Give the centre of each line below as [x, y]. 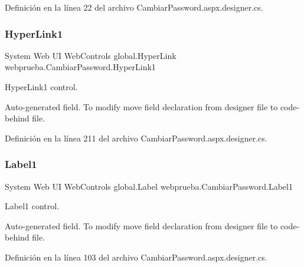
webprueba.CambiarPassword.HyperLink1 [80, 67]
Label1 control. [32, 206]
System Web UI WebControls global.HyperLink [91, 55]
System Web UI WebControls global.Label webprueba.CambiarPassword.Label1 [149, 186]
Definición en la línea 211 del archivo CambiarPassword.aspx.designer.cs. [136, 138]
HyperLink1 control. [41, 87]
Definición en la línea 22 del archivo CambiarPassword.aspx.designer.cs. [134, 7]
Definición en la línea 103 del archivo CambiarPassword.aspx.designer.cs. [136, 257]
